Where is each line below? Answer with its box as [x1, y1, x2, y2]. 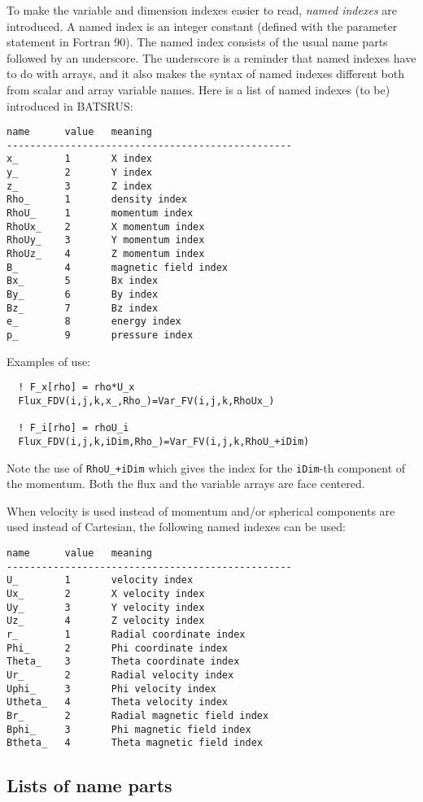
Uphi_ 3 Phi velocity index [7, 682, 216, 695]
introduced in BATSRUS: [7, 97, 133, 114]
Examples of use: [7, 352, 91, 369]
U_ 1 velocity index [7, 574, 194, 586]
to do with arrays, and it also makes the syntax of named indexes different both [7, 65, 404, 82]
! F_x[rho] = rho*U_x [18, 381, 135, 394]
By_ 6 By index [7, 289, 159, 301]
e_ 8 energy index [7, 316, 181, 328]
